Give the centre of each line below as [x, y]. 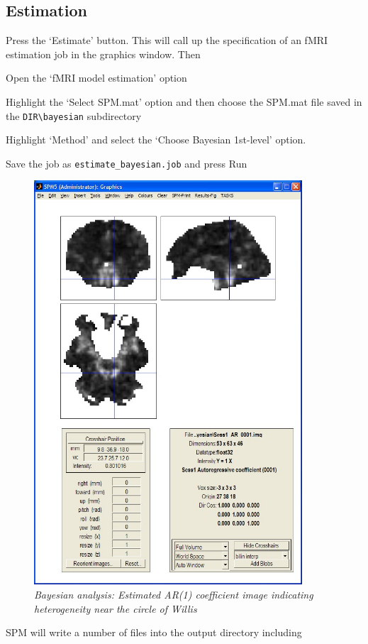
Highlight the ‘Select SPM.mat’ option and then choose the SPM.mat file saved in [184, 101]
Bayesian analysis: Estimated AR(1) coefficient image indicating [174, 594]
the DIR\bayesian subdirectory [74, 115]
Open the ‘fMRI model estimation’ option [96, 78]
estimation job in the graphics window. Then [103, 54]
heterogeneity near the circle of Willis [116, 608]
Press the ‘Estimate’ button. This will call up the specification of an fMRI [167, 40]
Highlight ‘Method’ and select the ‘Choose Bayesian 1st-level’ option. [156, 140]
